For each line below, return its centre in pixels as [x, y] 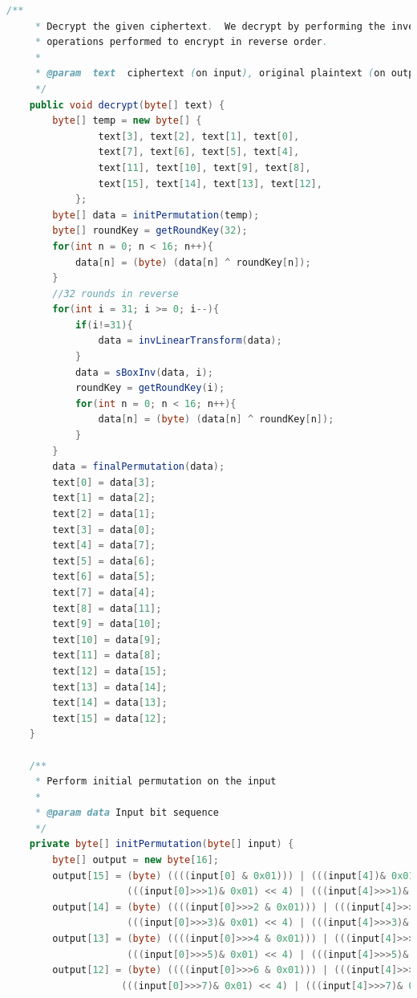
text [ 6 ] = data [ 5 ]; [104, 577]
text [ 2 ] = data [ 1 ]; [104, 514]
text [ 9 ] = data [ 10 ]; [107, 624]
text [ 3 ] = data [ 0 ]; [104, 530]
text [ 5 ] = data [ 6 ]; [104, 561]
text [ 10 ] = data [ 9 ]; [107, 640]
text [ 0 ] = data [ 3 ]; [104, 482]
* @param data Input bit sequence [127, 813]
